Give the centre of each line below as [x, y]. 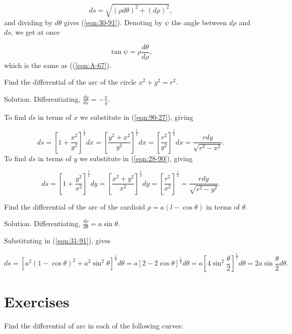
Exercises [37, 302]
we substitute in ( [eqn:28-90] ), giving [136, 158]
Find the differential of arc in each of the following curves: [94, 326]
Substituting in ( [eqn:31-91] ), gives [57, 241]
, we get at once [35, 32]
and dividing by [28, 22]
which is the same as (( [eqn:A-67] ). [58, 65]
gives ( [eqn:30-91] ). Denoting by [113, 22]
